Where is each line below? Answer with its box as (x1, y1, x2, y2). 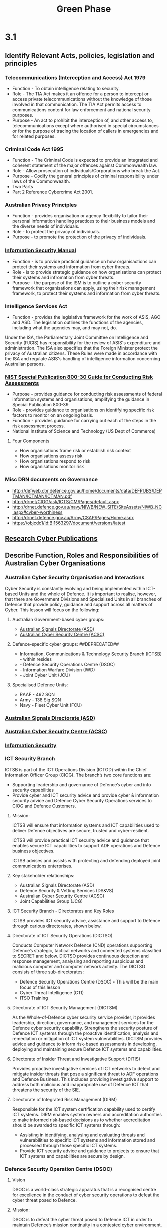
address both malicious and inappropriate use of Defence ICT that (12, 1081, 149, 1087)
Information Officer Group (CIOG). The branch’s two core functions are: (5, 772, 152, 778)
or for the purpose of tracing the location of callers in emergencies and (12, 128, 159, 134)
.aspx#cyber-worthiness (12, 509, 63, 515)
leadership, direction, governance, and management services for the (12, 1019, 154, 1025)
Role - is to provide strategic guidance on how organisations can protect (12, 269, 161, 275)
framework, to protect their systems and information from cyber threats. (12, 290, 161, 296)
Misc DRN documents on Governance (5, 476, 98, 483)
